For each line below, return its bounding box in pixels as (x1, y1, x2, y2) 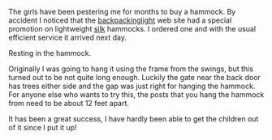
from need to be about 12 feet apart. (8, 99, 130, 108)
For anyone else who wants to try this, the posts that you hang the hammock (8, 90, 265, 100)
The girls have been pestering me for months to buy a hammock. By (8, 7, 236, 16)
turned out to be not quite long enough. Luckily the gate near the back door (8, 73, 261, 82)
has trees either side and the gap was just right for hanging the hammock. (8, 81, 256, 91)
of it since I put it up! (8, 123, 77, 132)
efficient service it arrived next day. (8, 32, 127, 42)
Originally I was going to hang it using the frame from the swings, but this (8, 64, 254, 74)
